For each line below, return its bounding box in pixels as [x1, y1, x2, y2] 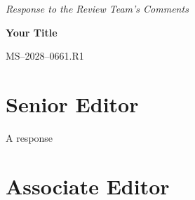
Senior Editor [6, 89, 139, 118]
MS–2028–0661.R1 [6, 48, 84, 63]
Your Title [6, 25, 58, 39]
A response [6, 130, 53, 145]
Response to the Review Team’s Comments [6, 1, 189, 15]
